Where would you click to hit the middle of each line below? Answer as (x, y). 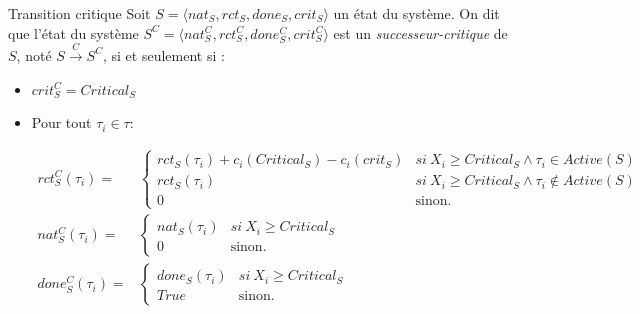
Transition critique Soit (79, 13)
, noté (34, 54)
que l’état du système (73, 32)
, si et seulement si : (163, 54)
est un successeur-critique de (420, 32)
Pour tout (61, 122)
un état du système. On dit (416, 13)
